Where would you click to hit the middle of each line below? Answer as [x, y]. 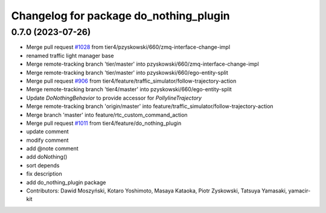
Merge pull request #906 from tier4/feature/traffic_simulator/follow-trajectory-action [131, 81]
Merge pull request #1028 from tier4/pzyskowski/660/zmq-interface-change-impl [128, 47]
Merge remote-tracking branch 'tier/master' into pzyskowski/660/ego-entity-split [127, 72]
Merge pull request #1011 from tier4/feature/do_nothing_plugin [104, 123]
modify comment [47, 140]
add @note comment [52, 148]
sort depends [43, 165]
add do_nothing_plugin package [66, 182]
